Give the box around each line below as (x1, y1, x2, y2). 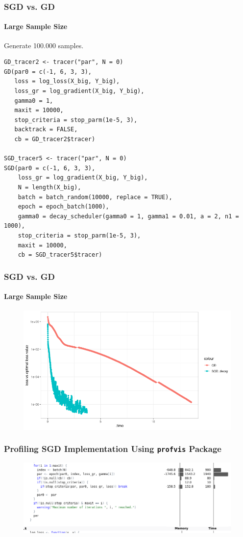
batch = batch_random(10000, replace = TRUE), (18, 193, 172, 201)
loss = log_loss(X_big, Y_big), (14, 78, 120, 85)
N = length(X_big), (18, 183, 81, 191)
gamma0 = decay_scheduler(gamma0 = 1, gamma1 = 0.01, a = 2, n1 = (18, 212, 239, 220)
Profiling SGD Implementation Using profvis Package (4, 443, 221, 455)
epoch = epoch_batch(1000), (18, 203, 109, 210)
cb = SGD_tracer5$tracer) (18, 251, 102, 259)
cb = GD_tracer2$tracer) (14, 135, 96, 143)
